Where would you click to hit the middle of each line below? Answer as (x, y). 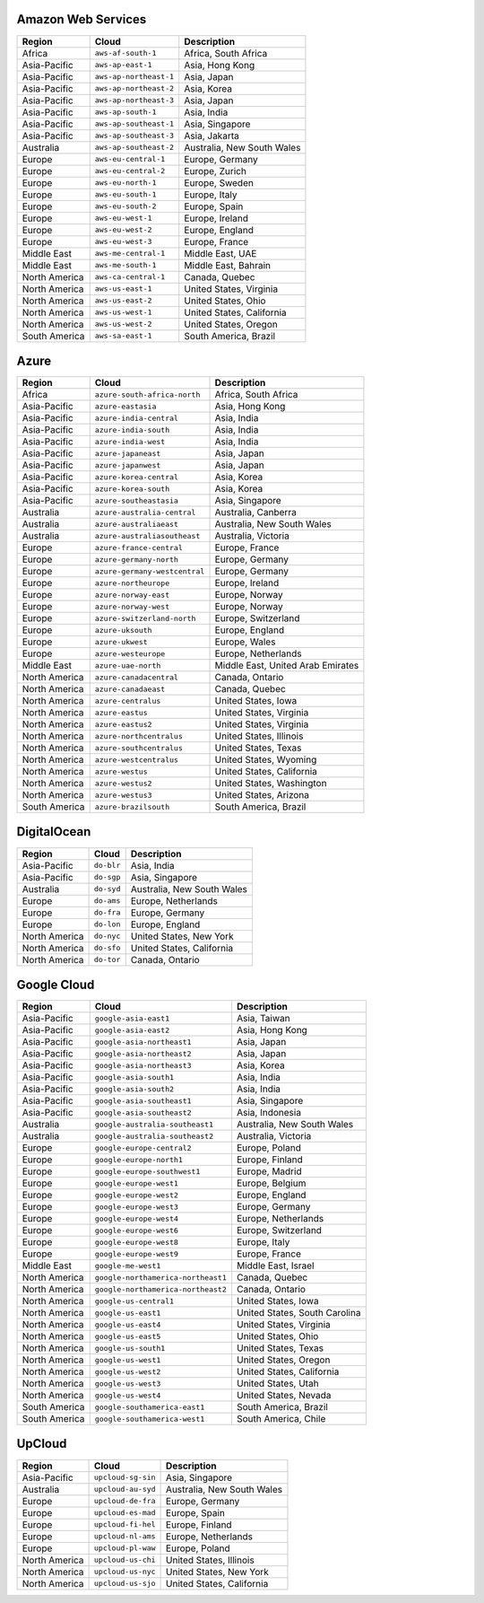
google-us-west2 (128, 1372)
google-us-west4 (128, 1395)
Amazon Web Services (82, 19)
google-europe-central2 (143, 1148)
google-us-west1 (128, 1360)
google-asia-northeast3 (143, 1065)
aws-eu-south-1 (125, 194)
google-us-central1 (134, 1301)
